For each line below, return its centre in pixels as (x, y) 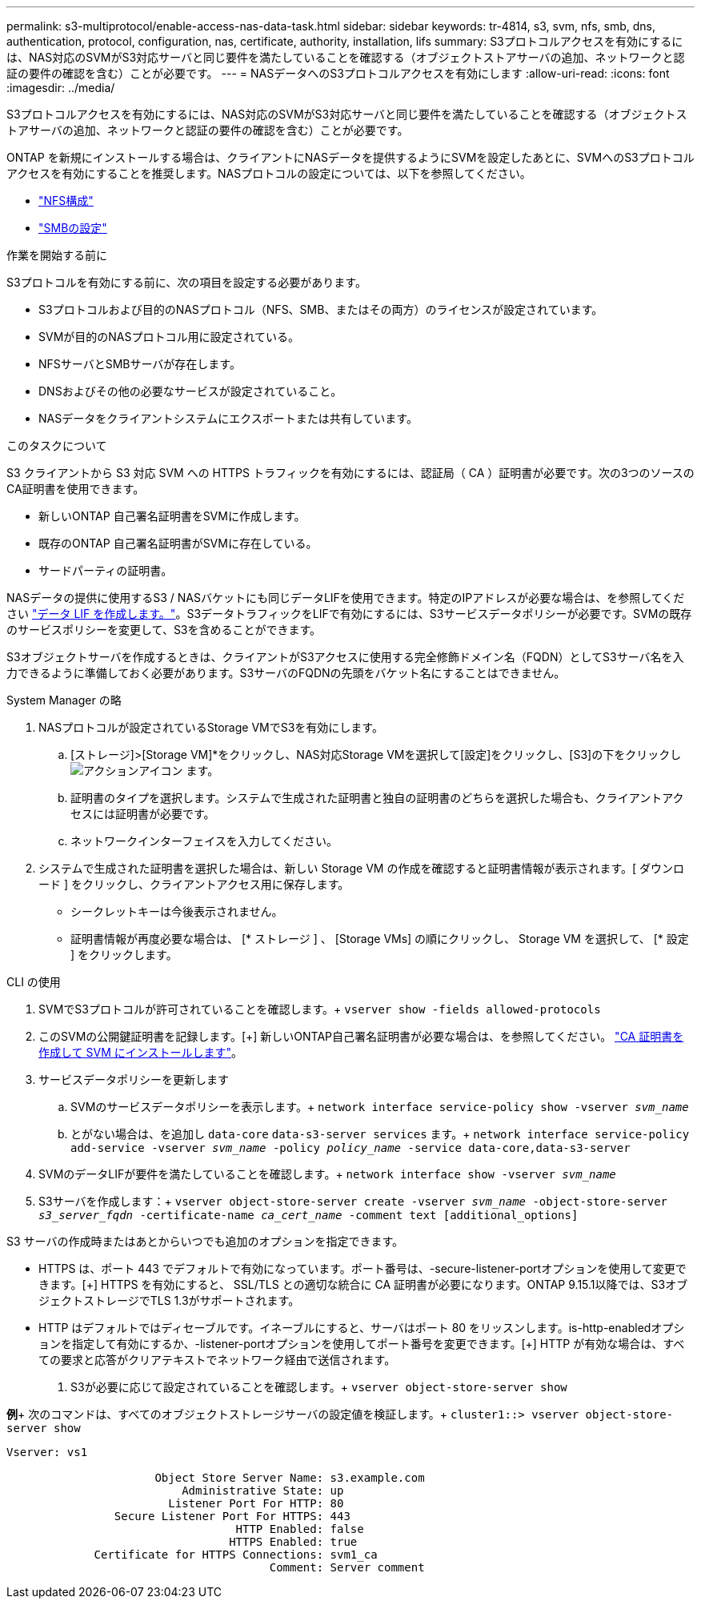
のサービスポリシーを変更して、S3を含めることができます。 (164, 630)
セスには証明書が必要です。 (143, 814)
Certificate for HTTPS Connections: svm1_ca (236, 1555)
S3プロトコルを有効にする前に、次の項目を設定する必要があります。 (186, 282)
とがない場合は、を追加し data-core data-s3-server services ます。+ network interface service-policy (380, 1134)
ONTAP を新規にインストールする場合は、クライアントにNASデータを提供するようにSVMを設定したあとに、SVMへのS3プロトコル (350, 157)
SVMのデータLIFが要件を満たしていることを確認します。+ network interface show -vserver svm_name (327, 1174)
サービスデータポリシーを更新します (134, 1079)
